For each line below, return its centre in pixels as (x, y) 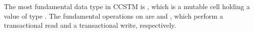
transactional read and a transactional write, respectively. (90, 25)
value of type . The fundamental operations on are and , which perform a (114, 16)
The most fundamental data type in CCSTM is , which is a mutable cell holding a (127, 6)
